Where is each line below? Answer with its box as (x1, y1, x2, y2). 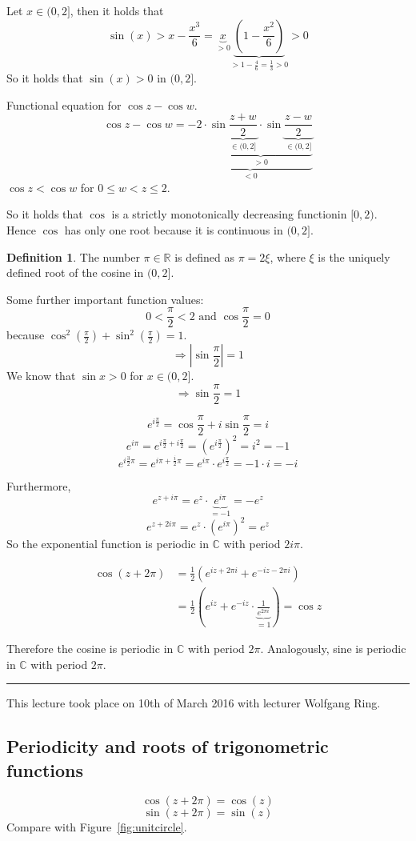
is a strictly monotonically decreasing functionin (111, 206, 347, 222)
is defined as (174, 248, 235, 265)
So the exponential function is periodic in (6, 535, 209, 552)
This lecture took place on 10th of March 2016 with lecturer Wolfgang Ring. (6, 695, 381, 711)
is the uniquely (318, 248, 390, 265)
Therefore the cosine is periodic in (6, 640, 174, 657)
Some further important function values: (6, 290, 204, 307)
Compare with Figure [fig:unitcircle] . (6, 819, 187, 835)
